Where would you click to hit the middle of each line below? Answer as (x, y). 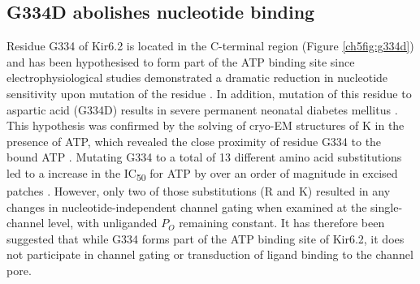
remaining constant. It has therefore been (282, 223)
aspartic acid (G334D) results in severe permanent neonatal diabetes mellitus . (202, 109)
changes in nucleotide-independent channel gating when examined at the (187, 207)
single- (387, 207)
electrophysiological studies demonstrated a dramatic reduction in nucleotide (197, 77)
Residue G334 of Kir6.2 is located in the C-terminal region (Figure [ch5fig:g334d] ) (210, 46)
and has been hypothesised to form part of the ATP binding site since (181, 61)
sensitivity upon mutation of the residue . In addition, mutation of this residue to (209, 93)
